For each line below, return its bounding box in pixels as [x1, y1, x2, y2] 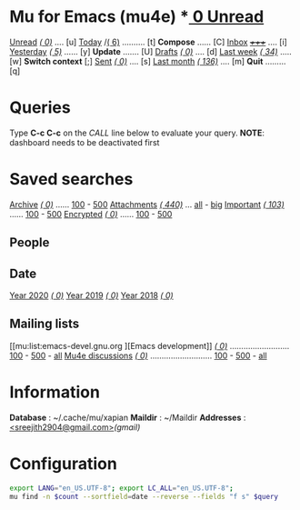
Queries [9, 97, 71, 118]
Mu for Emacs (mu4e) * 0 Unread [9, 6, 265, 27]
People [9, 235, 50, 251]
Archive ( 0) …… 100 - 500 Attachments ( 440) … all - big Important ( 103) [9, 198, 285, 210]
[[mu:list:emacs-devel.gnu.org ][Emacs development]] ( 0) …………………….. [9, 340, 290, 351]
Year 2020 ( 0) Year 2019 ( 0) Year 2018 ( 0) [9, 290, 175, 301]
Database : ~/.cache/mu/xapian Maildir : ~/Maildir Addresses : [9, 412, 246, 423]
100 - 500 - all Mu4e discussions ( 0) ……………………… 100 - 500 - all [9, 350, 267, 361]
